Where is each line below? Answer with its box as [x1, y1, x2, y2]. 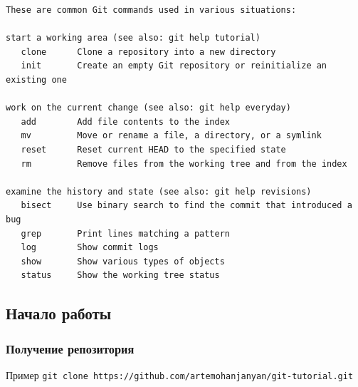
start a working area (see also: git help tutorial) [6, 33, 260, 43]
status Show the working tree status [21, 270, 220, 281]
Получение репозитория [6, 339, 135, 357]
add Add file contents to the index [21, 116, 230, 127]
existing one [6, 74, 67, 85]
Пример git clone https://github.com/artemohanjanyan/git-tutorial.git [6, 367, 354, 382]
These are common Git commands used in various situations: [6, 5, 297, 15]
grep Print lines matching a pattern [21, 228, 230, 239]
